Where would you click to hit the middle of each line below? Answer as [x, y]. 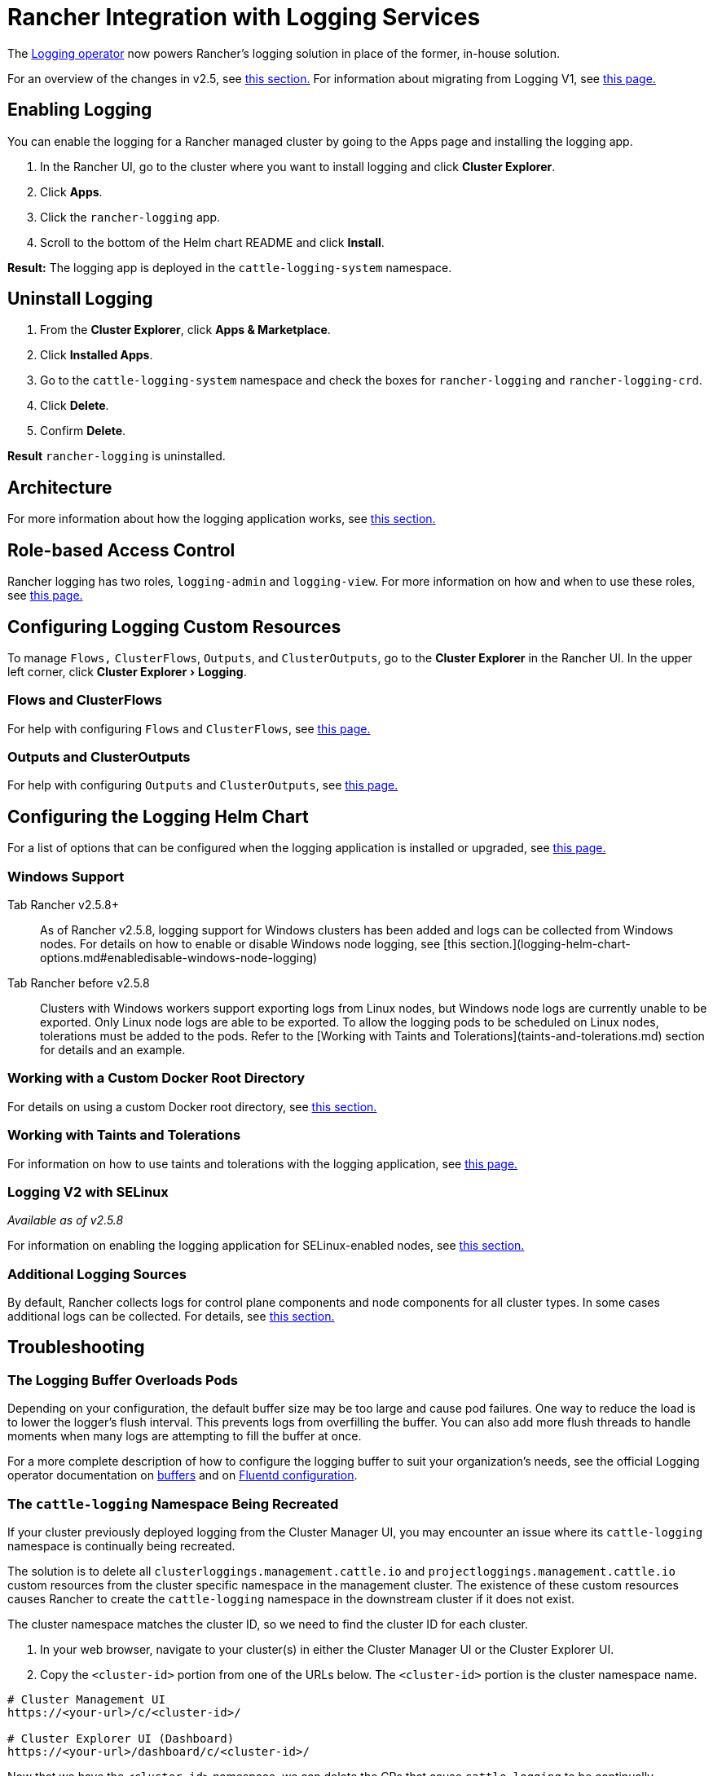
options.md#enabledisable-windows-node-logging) [179, 958]
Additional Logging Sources [97, 1274]
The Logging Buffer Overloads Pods [123, 1380]
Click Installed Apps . [97, 355]
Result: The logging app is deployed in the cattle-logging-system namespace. [230, 267]
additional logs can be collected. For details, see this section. [171, 1317]
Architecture [60, 487]
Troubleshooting [76, 1347]
